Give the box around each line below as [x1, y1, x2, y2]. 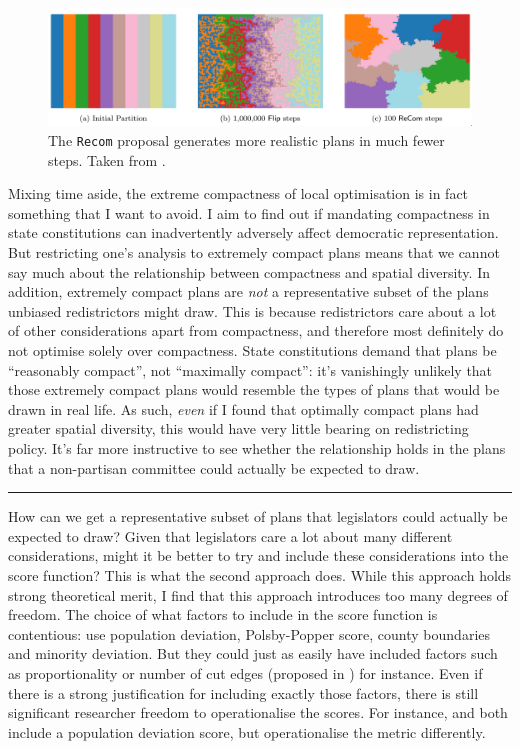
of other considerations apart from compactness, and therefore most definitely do [8, 320, 504, 341]
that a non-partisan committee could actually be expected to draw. [8, 457, 420, 478]
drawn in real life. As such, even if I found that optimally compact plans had [8, 398, 479, 419]
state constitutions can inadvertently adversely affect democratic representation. [8, 222, 499, 243]
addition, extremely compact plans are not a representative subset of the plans [8, 281, 489, 302]
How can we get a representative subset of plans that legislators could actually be [8, 506, 508, 527]
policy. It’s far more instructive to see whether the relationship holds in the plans [8, 437, 506, 458]
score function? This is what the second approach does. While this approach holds [8, 564, 512, 585]
